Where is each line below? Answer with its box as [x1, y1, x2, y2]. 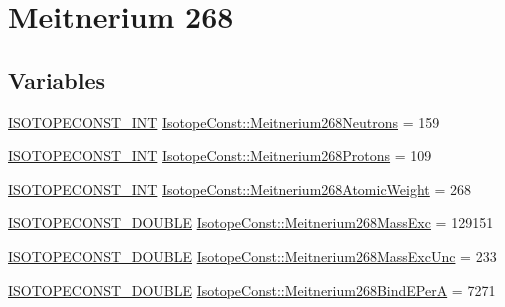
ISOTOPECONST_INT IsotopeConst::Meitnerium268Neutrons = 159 [8, 111, 440, 132]
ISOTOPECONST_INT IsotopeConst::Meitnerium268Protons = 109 [8, 145, 432, 166]
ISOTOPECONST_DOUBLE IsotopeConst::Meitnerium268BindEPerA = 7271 [8, 279, 496, 300]
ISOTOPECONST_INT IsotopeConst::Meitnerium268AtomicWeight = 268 [8, 178, 472, 199]
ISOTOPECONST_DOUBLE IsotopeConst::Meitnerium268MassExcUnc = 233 [8, 245, 497, 266]
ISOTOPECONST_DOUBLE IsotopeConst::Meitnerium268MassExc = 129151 [8, 212, 494, 233]
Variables [8, 64, 106, 95]
